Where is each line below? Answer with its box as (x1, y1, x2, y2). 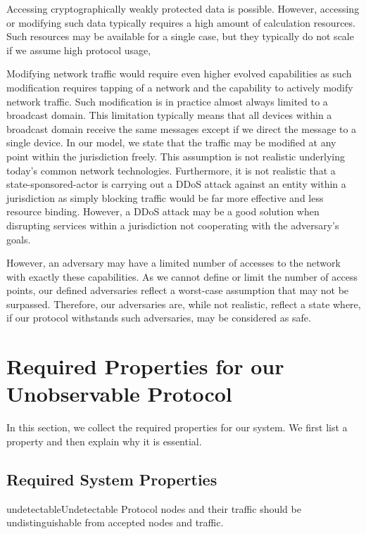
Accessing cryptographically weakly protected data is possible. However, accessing (6, 1, 360, 15)
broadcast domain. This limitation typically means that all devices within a (6, 108, 332, 122)
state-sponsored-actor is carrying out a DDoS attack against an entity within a (6, 177, 346, 191)
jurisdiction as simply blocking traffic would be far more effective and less (6, 190, 324, 205)
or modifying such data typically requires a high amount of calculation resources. (6, 15, 355, 30)
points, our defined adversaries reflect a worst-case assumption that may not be (6, 283, 349, 298)
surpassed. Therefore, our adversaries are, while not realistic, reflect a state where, (6, 296, 361, 311)
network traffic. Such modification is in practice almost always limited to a (6, 94, 328, 108)
